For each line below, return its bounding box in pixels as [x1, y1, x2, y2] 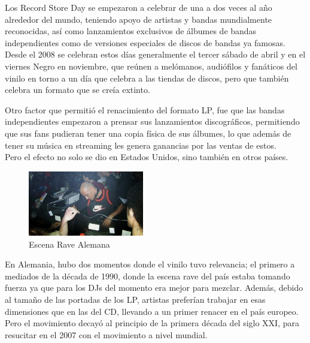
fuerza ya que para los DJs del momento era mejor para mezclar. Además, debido [5, 281, 303, 294]
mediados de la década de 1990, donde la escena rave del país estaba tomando [5, 269, 290, 282]
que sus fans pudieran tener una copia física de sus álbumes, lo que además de [5, 127, 291, 139]
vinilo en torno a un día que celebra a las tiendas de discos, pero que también [5, 71, 289, 84]
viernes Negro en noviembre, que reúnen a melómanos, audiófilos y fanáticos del [5, 59, 297, 72]
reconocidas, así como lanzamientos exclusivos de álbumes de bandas [5, 25, 257, 37]
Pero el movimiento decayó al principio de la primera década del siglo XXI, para [5, 317, 299, 329]
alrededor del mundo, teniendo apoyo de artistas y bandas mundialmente [5, 13, 272, 25]
